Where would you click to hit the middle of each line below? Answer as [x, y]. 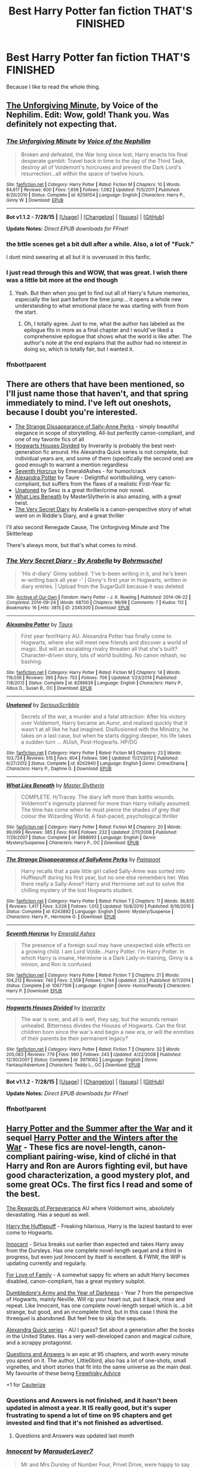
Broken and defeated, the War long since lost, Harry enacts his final [104, 154]
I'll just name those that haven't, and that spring [97, 393]
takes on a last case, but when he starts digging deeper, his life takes [106, 736]
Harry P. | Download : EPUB [34, 991]
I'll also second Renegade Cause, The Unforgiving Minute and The [88, 527]
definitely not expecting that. [62, 124]
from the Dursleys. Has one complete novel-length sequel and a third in [94, 1250]
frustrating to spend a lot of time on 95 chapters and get [89, 1415]
